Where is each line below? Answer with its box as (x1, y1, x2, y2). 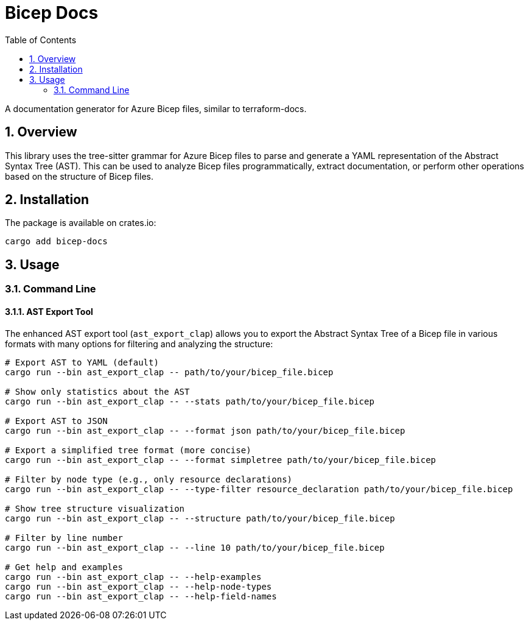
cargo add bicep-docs (5, 236, 108, 247)
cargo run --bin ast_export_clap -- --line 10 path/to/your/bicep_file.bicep (5, 542, 385, 553)
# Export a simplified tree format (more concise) (5, 445, 251, 455)
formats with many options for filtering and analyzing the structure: (5, 338, 273, 349)
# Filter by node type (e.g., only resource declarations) (5, 474, 293, 484)
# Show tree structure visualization (5, 503, 185, 514)
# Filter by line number (5, 532, 123, 543)
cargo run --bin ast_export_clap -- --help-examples (5, 571, 262, 582)
